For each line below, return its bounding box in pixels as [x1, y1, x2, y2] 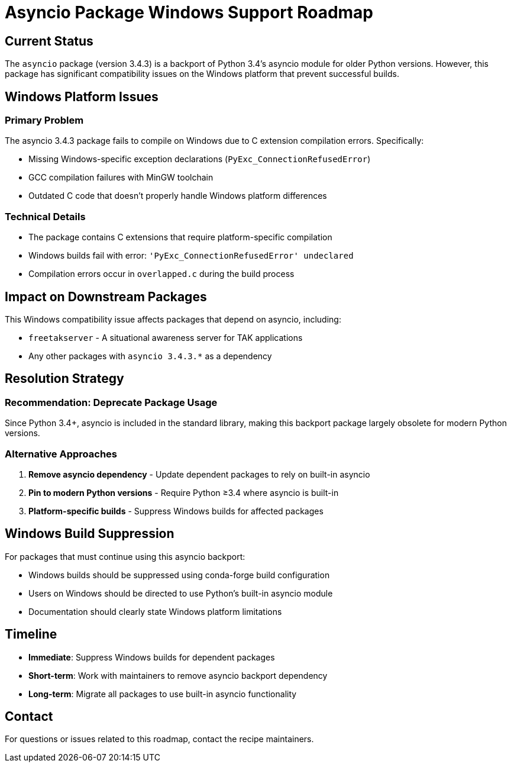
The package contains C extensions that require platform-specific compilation [28, 232, 332, 243]
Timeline [5, 627, 57, 642]
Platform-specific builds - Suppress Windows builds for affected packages [28, 505, 324, 516]
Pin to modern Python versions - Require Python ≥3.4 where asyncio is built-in [28, 487, 339, 498]
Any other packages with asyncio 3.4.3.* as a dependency [28, 350, 272, 361]
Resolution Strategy [5, 371, 124, 386]
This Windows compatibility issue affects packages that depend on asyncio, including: [5, 314, 341, 324]
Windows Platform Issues [5, 89, 159, 104]
